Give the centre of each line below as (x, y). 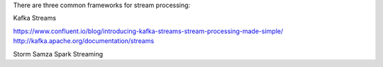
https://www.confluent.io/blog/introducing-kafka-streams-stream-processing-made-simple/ (148, 31)
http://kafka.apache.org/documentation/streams (84, 41)
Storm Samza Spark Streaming (58, 54)
